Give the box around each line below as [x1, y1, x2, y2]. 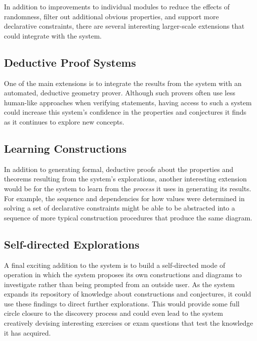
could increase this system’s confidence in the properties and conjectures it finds [4, 107, 247, 117]
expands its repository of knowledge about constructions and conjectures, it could [4, 289, 251, 299]
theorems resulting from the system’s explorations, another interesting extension [4, 173, 247, 184]
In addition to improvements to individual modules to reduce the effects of [4, 1, 230, 11]
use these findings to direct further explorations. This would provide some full [4, 298, 240, 308]
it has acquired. [4, 327, 51, 338]
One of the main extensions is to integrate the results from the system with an [4, 78, 242, 88]
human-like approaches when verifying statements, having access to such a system [4, 97, 252, 107]
